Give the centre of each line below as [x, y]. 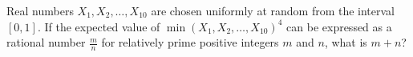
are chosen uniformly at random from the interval [273, 10]
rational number [46, 42]
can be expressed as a [339, 26]
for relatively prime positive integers [190, 42]
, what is [346, 42]
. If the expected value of [99, 26]
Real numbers [40, 10]
